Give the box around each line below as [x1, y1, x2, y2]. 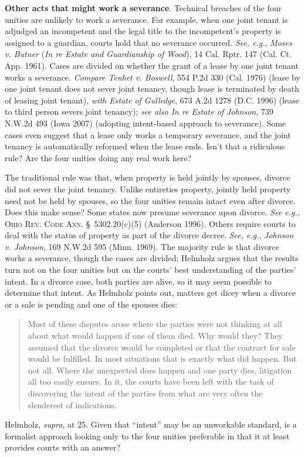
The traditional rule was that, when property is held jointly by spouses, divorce [5, 171, 290, 184]
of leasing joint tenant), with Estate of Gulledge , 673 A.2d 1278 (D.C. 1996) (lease [5, 94, 300, 106]
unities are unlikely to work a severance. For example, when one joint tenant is [5, 13, 288, 25]
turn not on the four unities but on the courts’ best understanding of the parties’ [5, 263, 296, 276]
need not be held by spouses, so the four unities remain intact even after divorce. [5, 194, 296, 206]
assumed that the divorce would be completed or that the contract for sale [28, 341, 296, 353]
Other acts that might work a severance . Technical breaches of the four [5, 2, 282, 14]
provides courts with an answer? [5, 441, 121, 453]
